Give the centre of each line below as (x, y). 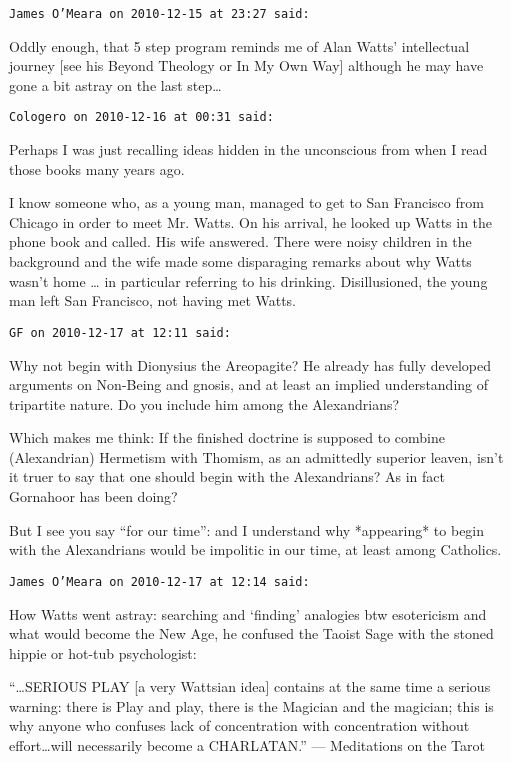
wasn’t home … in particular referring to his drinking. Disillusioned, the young (248, 280)
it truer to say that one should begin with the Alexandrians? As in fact (227, 476)
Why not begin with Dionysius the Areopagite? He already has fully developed (250, 364)
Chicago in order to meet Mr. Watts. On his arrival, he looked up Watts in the (251, 221)
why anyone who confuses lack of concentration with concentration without (239, 725)
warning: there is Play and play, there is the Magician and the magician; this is (251, 705)
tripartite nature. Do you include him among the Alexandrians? (204, 403)
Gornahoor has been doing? (93, 496)
